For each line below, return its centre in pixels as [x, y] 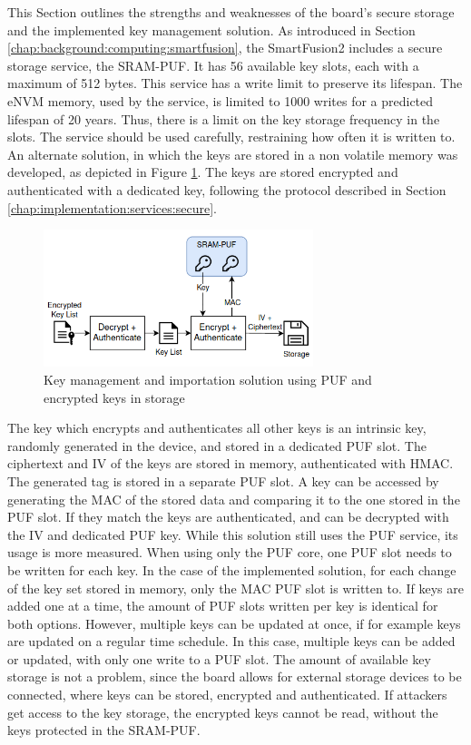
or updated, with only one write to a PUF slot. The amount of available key [219, 658]
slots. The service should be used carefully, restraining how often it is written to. [231, 137]
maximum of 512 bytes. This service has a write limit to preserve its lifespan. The [235, 83]
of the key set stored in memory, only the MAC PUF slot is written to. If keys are [235, 588]
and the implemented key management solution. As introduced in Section [211, 29]
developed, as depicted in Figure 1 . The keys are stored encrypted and [203, 172]
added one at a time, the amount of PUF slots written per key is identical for [223, 606]
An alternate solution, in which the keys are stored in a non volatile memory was [233, 154]
